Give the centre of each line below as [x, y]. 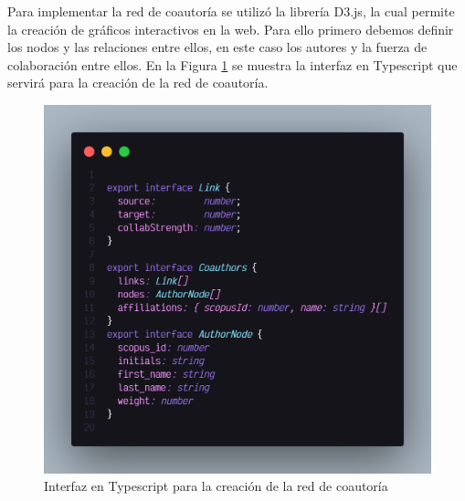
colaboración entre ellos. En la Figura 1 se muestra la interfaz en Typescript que [232, 64]
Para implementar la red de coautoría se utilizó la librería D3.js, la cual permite [231, 11]
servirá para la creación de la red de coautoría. [138, 83]
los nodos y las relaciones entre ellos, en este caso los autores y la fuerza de [217, 47]
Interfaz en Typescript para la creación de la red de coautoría [216, 486]
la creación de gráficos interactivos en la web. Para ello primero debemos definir [231, 29]
